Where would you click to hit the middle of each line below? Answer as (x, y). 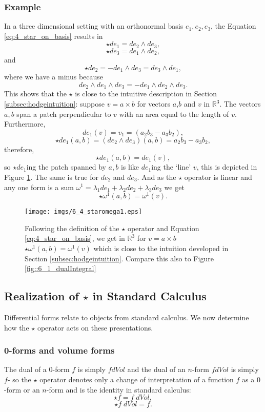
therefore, (19, 149)
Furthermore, (25, 124)
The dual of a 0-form (37, 369)
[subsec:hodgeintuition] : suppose (54, 104)
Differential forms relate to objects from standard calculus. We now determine (127, 317)
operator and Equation (163, 228)
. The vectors (240, 104)
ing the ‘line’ (171, 167)
